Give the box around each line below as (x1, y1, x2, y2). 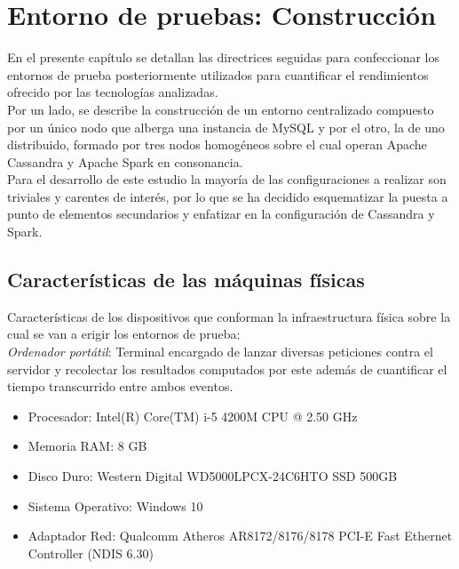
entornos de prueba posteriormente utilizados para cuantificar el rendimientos (7, 65, 429, 84)
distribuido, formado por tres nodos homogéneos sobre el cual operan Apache (7, 135, 427, 154)
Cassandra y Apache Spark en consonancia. (7, 152, 243, 171)
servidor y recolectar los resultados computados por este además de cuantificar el (7, 359, 447, 378)
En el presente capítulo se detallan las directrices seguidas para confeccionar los (7, 48, 440, 67)
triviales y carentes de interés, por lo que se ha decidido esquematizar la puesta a (7, 187, 448, 205)
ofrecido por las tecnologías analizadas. (7, 83, 218, 101)
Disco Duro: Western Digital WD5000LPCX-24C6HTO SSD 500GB (28, 467, 398, 485)
